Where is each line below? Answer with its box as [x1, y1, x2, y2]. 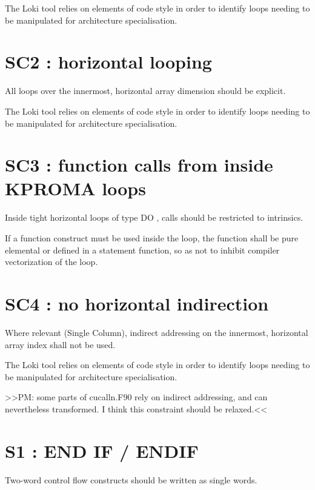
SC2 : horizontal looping [5, 49, 212, 74]
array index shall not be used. [5, 338, 116, 351]
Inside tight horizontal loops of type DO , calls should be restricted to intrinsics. [5, 211, 303, 224]
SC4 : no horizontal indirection [5, 290, 269, 315]
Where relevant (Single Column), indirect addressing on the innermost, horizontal [5, 326, 308, 338]
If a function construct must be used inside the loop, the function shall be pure [5, 232, 299, 244]
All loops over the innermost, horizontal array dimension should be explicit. [5, 84, 286, 97]
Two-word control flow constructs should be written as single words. [5, 473, 257, 486]
